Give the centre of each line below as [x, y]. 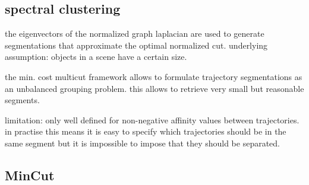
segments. [22, 100]
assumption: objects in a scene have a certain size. [96, 57]
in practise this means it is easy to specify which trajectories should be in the [146, 131]
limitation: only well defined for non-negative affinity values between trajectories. [152, 119]
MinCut [30, 175]
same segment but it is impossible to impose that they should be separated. [143, 143]
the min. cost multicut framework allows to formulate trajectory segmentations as [154, 76]
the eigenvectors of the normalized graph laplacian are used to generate [135, 34]
